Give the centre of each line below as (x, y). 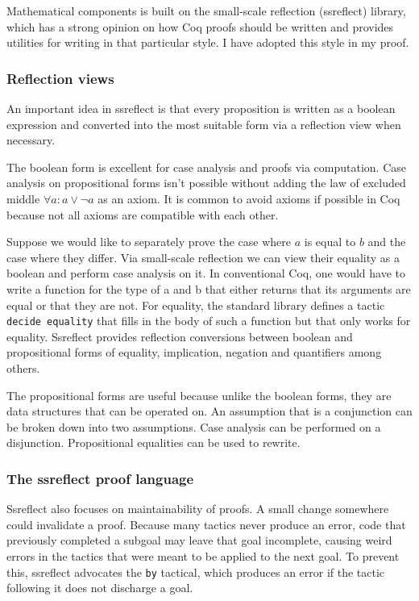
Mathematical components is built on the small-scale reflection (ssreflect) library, (206, 10)
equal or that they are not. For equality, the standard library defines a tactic (196, 305)
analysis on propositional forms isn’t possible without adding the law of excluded (206, 183)
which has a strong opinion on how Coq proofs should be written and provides (200, 26)
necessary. (31, 140)
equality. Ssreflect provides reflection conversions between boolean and (180, 336)
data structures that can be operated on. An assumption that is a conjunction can (209, 411)
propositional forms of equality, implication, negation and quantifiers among (194, 352)
